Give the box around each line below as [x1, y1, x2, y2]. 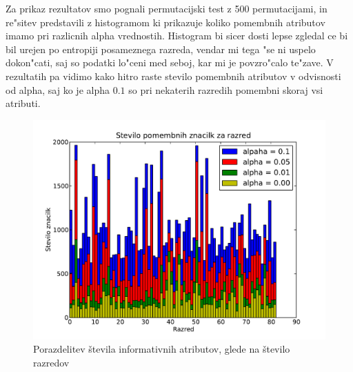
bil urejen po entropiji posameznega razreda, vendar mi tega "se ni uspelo [6, 41, 316, 56]
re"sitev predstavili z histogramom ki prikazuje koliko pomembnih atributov [6, 14, 325, 29]
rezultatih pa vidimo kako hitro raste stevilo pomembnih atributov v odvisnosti [6, 68, 341, 83]
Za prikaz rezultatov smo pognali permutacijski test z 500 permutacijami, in [6, 1, 327, 15]
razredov [33, 355, 70, 369]
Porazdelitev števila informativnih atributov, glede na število [33, 342, 290, 356]
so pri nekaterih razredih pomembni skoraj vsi [128, 82, 323, 97]
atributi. [6, 96, 41, 110]
